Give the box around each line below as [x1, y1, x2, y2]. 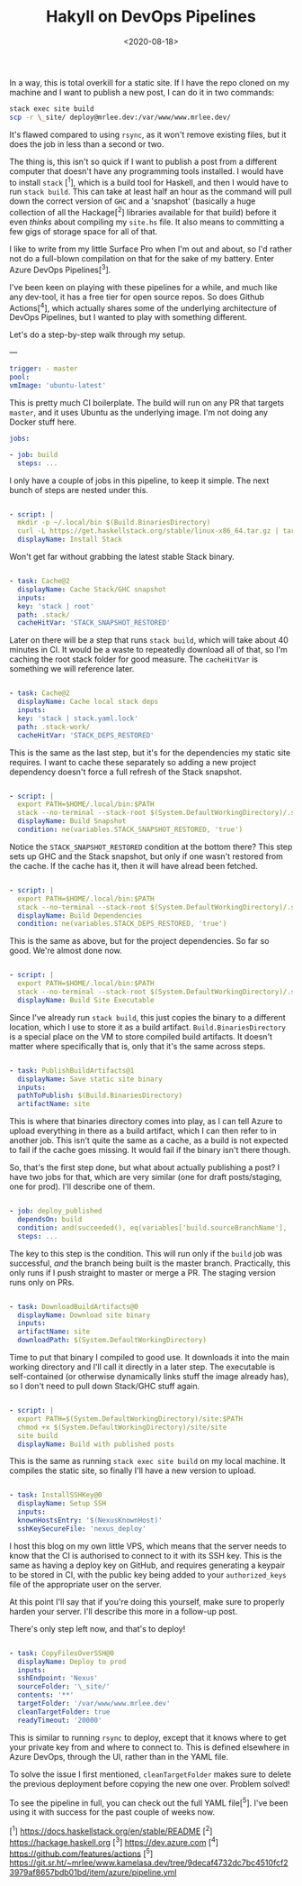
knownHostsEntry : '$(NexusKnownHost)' [17, 1516, 164, 1525]
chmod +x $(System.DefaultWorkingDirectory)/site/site [17, 1423, 227, 1432]
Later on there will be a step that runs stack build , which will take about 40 [9, 635, 289, 645]
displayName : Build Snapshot [17, 817, 127, 826]
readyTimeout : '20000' [17, 1716, 102, 1725]
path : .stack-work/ [17, 722, 91, 731]
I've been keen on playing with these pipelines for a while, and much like [9, 281, 278, 292]
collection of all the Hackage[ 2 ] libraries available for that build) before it [9, 206, 277, 217]
